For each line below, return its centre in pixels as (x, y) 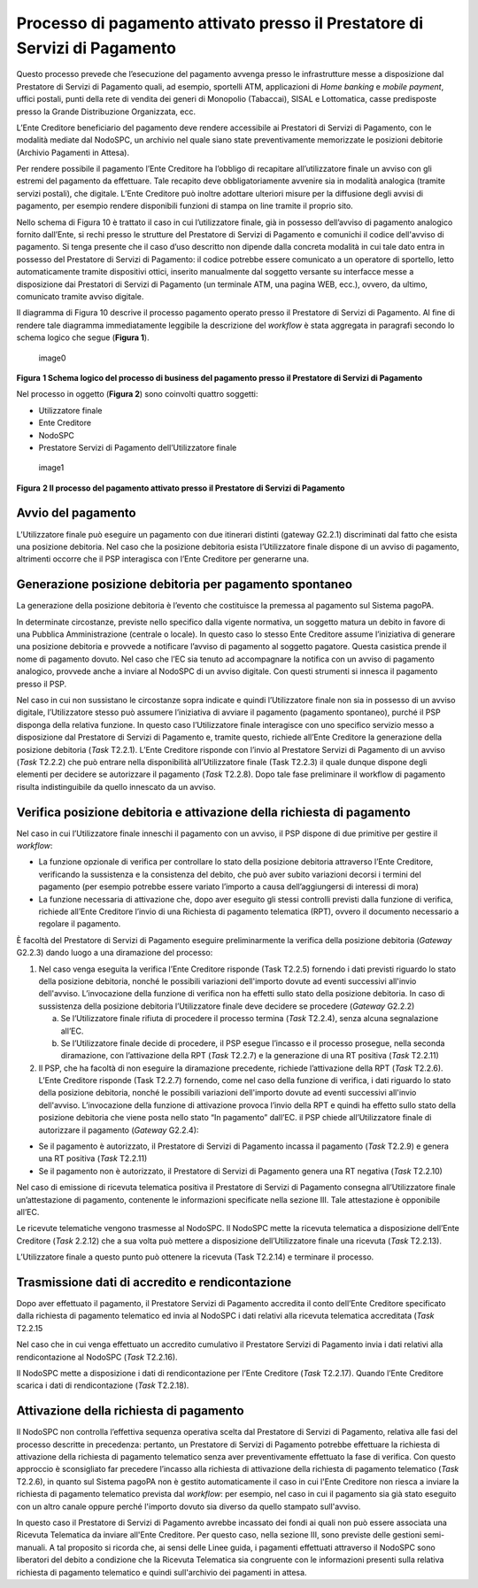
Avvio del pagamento (76, 513)
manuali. (32, 1547)
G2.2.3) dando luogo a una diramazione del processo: (115, 953)
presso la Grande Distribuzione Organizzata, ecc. (106, 112)
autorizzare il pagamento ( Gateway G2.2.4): (119, 1130)
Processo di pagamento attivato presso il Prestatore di (220, 23)
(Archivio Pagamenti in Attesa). (73, 152)
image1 (51, 468)
